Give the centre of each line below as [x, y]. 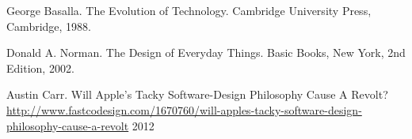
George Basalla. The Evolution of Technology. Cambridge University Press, [189, 10]
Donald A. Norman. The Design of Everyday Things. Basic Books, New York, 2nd [206, 53]
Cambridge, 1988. [49, 26]
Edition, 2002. [40, 68]
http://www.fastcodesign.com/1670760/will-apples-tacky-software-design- [184, 109]
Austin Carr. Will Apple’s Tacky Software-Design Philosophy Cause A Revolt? [197, 94]
